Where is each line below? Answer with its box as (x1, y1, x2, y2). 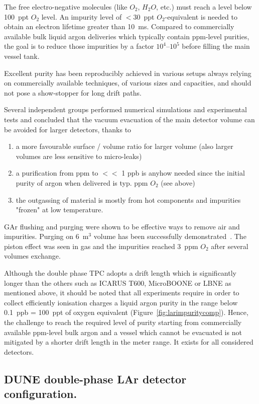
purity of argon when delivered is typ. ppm (16, 177, 148, 188)
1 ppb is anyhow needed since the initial (121, 168, 245, 178)
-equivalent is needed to (165, 11, 237, 22)
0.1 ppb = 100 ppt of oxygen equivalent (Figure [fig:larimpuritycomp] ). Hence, (4, 307, 248, 317)
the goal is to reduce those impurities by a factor (4, 41, 154, 51)
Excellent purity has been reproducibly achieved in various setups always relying (4, 67, 251, 78)
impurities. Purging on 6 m (4, 231, 89, 241)
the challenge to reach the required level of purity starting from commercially (4, 317, 242, 328)
